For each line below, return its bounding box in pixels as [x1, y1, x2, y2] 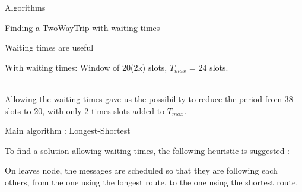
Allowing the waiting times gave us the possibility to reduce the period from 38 [5, 92, 293, 105]
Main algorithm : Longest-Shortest [5, 124, 131, 137]
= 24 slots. [189, 61, 228, 73]
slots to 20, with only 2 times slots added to [5, 104, 165, 117]
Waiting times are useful [5, 41, 94, 53]
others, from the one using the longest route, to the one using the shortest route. [5, 175, 298, 188]
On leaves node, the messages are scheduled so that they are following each [5, 164, 278, 177]
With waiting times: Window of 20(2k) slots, [5, 61, 167, 73]
